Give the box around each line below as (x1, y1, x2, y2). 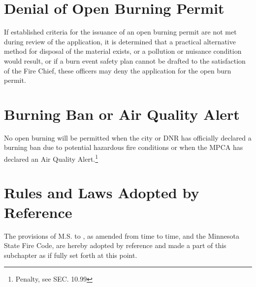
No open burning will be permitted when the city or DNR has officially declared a (4, 132, 252, 143)
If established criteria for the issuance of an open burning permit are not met (4, 27, 237, 37)
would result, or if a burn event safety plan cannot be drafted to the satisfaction (4, 55, 246, 66)
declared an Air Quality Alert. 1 (4, 152, 98, 164)
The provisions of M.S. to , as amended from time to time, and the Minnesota (4, 230, 239, 241)
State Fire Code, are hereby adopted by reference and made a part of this (4, 240, 226, 251)
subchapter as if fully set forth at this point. (4, 250, 137, 260)
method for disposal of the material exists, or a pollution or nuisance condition (4, 46, 242, 56)
